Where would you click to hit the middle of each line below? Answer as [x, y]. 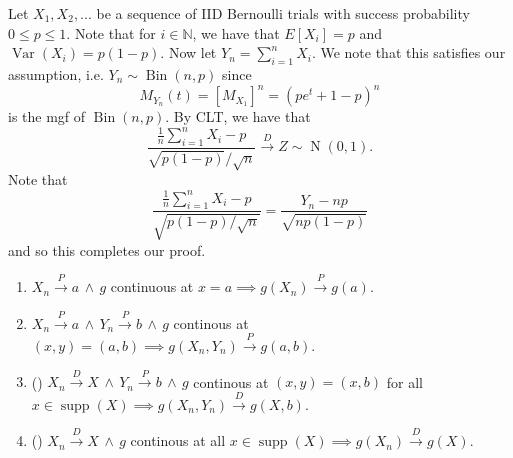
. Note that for [111, 32]
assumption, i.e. [56, 73]
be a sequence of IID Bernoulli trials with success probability [283, 13]
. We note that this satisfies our [408, 52]
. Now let [188, 52]
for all [404, 381]
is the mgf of [47, 116]
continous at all [178, 440]
